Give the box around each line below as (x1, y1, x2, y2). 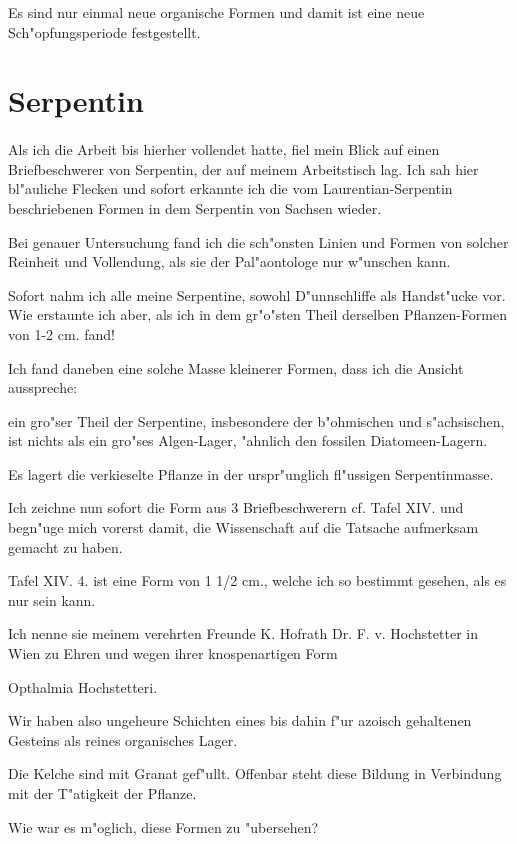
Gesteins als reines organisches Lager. (8, 729, 238, 750)
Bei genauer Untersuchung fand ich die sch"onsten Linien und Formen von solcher (8, 231, 509, 252)
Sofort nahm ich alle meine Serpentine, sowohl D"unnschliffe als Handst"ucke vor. (8, 284, 506, 305)
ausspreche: (8, 377, 78, 398)
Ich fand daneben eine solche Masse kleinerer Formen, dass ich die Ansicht (8, 357, 464, 378)
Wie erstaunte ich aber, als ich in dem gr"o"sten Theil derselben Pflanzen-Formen (8, 304, 508, 325)
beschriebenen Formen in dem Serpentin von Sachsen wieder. (8, 197, 382, 218)
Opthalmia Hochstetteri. (8, 676, 158, 697)
